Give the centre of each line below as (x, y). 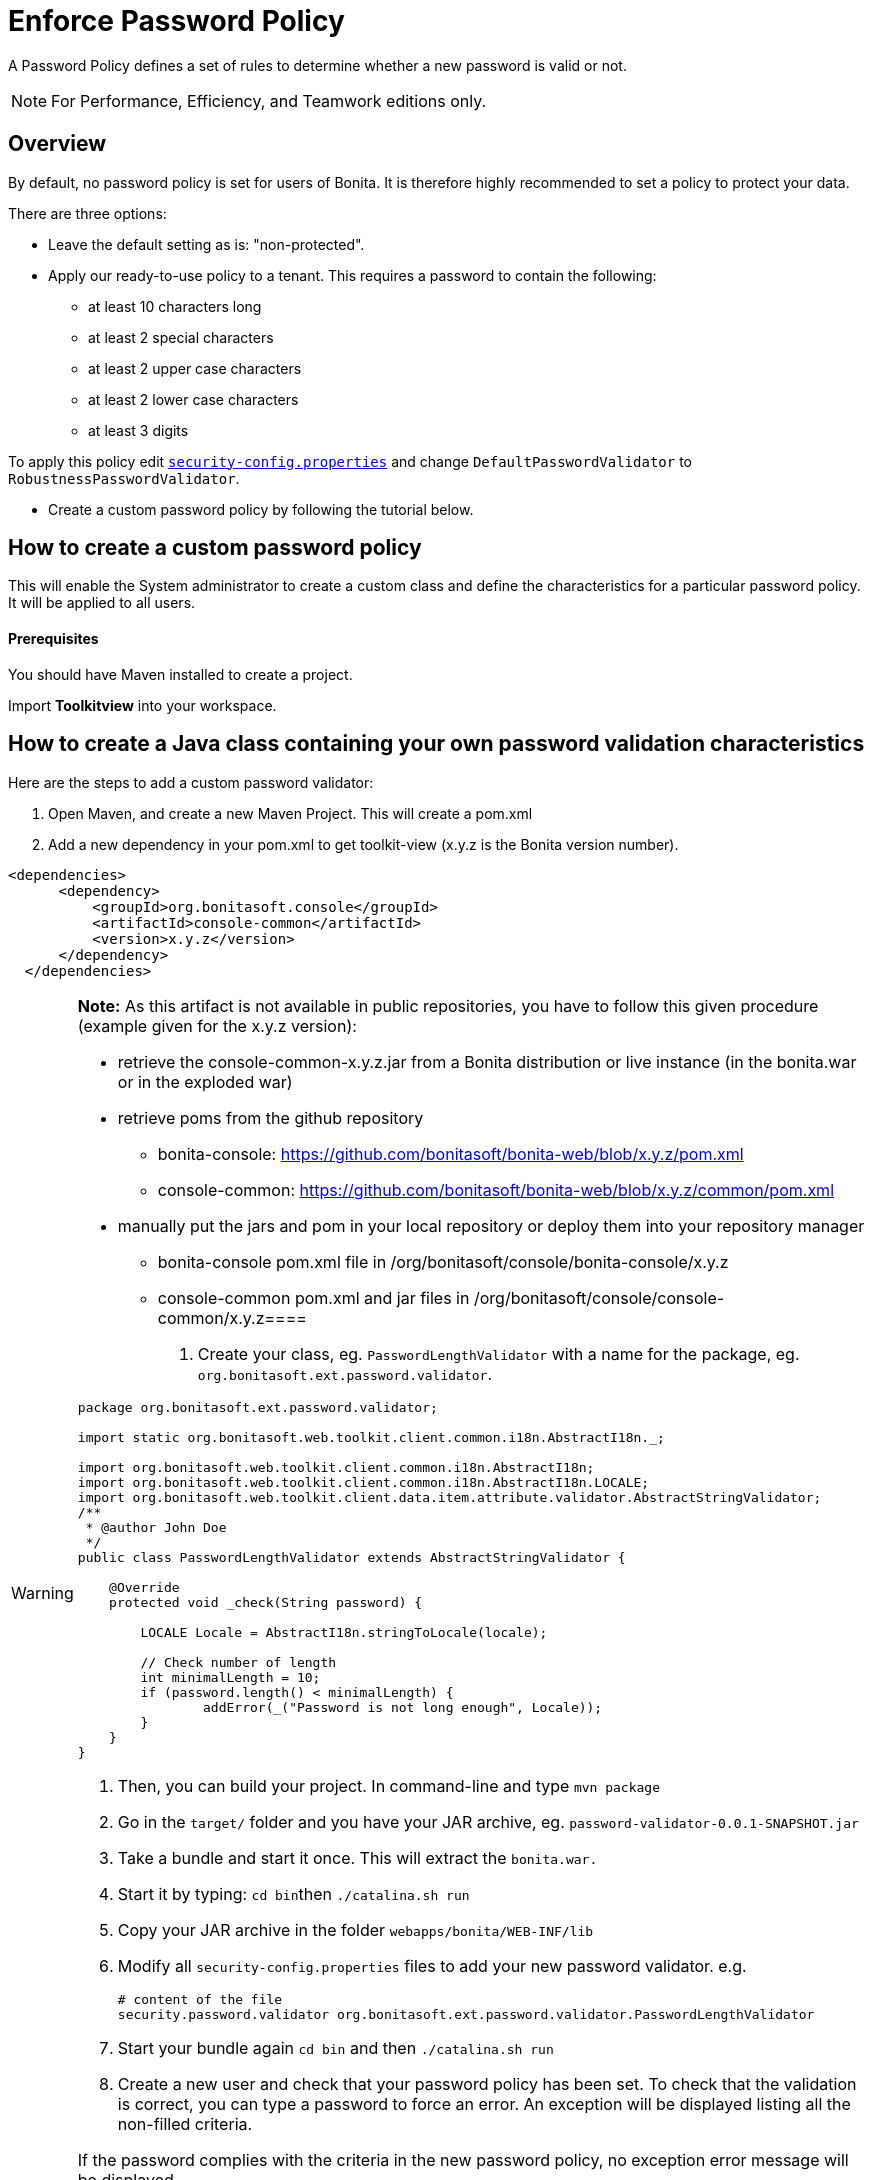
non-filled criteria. (185, 2123)
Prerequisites (53, 639)
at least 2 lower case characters (193, 399)
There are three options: (87, 213)
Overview (57, 144)
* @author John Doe (156, 1527)
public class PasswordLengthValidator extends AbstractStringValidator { (351, 1557)
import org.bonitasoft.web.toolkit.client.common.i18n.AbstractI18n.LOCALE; (363, 1482)
